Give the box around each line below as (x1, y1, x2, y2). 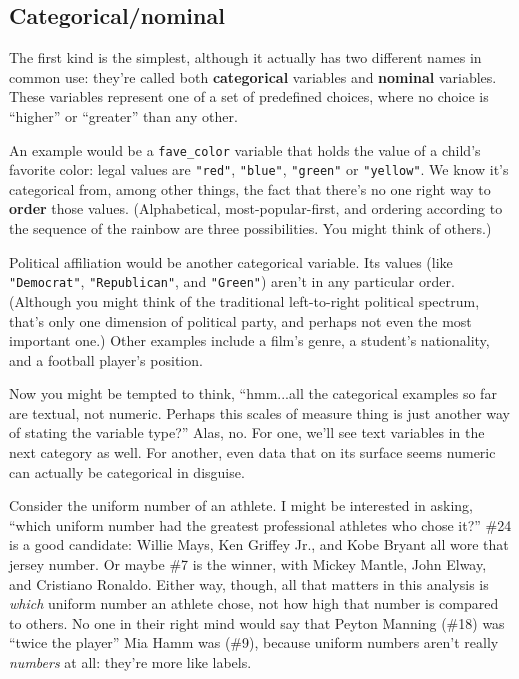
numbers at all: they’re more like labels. (9, 652, 252, 673)
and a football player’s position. (9, 349, 203, 370)
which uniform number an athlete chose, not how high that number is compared (9, 593, 499, 614)
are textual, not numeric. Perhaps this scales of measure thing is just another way (9, 402, 511, 423)
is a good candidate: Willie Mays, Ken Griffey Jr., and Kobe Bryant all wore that (9, 534, 509, 555)
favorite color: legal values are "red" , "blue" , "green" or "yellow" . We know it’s (9, 159, 509, 180)
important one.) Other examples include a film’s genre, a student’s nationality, (9, 330, 490, 351)
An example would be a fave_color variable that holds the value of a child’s (9, 139, 481, 160)
